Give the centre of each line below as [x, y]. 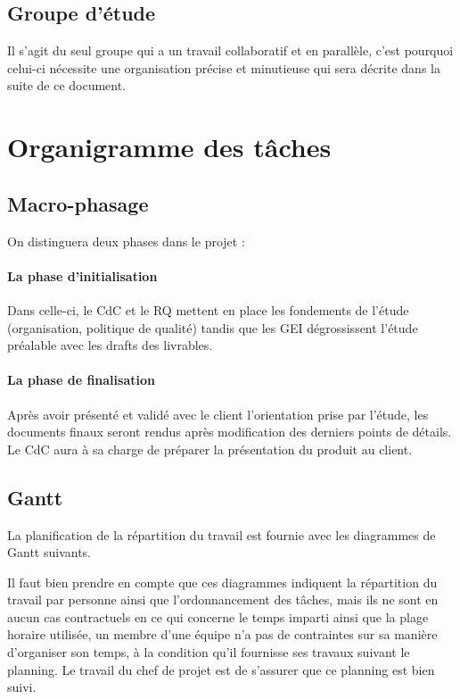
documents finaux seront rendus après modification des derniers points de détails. [230, 432]
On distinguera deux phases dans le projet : [126, 241]
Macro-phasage [78, 203]
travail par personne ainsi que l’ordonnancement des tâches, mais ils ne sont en [223, 599]
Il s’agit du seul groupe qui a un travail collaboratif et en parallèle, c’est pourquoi [230, 50]
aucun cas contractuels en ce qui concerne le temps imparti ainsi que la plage [218, 616]
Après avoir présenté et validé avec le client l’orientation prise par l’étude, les [218, 414]
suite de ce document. [67, 85]
